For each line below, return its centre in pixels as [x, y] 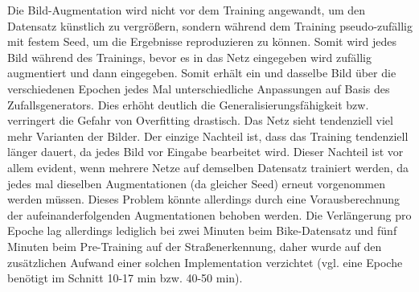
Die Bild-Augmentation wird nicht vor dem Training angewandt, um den [187, 10]
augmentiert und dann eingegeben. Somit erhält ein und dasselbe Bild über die [202, 73]
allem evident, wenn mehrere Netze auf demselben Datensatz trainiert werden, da [208, 167]
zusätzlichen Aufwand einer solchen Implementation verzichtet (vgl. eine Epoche [205, 262]
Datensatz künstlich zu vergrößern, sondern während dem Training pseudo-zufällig [210, 25]
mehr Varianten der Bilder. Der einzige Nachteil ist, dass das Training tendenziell [208, 136]
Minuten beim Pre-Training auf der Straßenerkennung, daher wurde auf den [195, 246]
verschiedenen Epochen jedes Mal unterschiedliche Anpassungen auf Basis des [199, 88]
